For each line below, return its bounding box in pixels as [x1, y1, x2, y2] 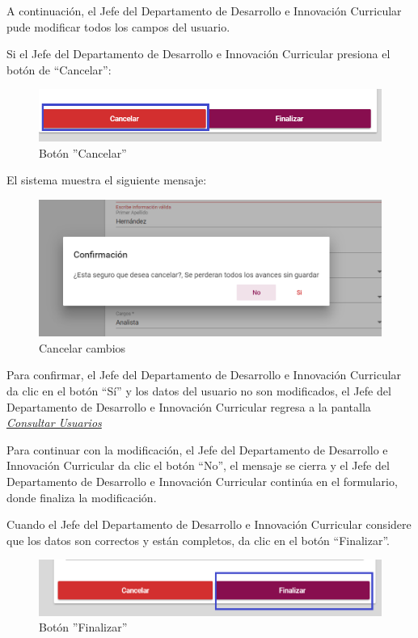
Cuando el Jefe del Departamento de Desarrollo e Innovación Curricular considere [6, 516, 412, 533]
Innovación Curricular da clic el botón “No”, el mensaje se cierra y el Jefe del [6, 457, 390, 474]
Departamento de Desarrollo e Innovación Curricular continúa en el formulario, [6, 473, 398, 490]
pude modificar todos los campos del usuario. [6, 18, 230, 35]
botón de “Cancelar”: [6, 61, 112, 78]
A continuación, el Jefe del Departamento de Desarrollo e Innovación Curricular [6, 2, 402, 19]
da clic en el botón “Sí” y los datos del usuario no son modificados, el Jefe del [6, 382, 391, 399]
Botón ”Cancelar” [39, 144, 127, 161]
